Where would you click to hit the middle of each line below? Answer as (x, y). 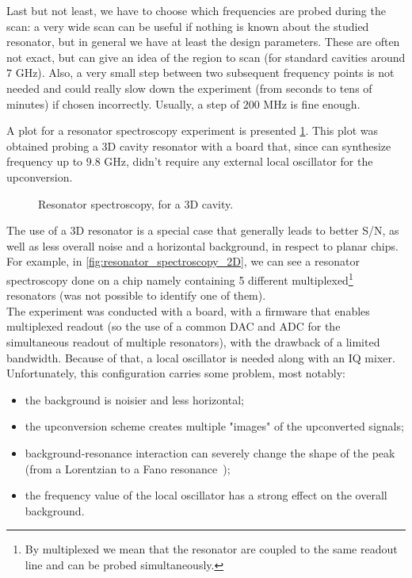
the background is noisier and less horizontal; (134, 399)
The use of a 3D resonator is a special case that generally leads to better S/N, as (203, 230)
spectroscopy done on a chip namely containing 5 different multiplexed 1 (180, 278)
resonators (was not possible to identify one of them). (136, 295)
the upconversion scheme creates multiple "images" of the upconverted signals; (214, 426)
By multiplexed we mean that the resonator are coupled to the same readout (211, 549)
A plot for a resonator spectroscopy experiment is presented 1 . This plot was (192, 130)
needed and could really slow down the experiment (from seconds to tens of (189, 88)
